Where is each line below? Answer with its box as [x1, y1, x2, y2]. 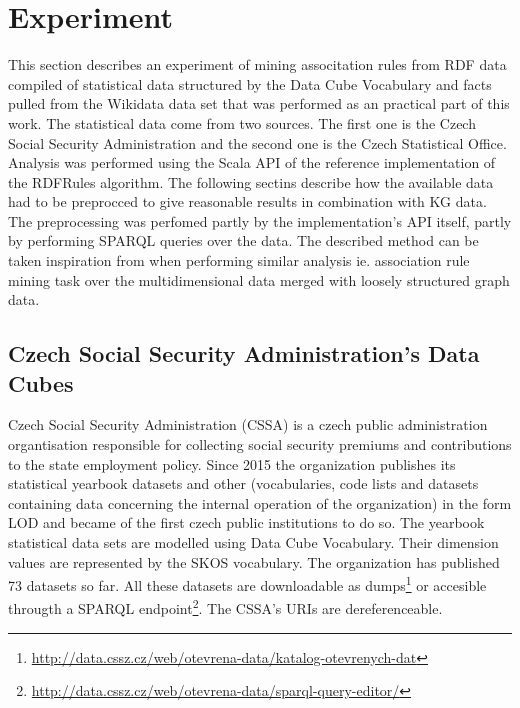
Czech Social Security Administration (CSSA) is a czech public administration [8, 414, 488, 435]
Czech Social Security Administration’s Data [8, 338, 480, 369]
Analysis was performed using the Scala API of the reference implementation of [8, 152, 496, 173]
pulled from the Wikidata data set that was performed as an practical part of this [8, 93, 510, 114]
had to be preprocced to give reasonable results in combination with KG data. [8, 191, 487, 212]
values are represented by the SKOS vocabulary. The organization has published [8, 551, 500, 572]
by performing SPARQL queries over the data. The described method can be [8, 230, 479, 251]
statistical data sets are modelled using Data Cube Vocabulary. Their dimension [8, 532, 499, 552]
